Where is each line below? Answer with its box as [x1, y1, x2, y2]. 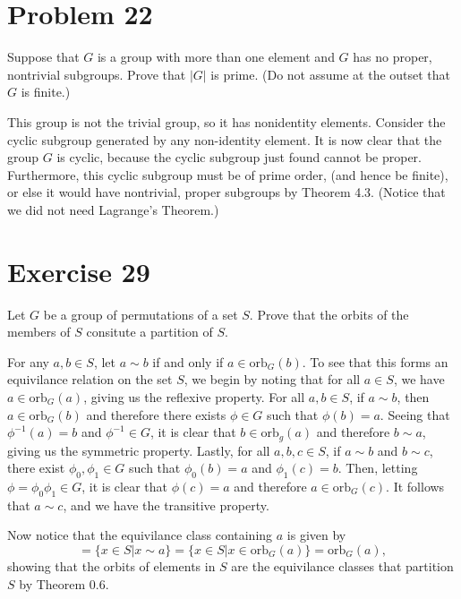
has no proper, [353, 47, 432, 66]
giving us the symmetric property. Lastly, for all [7, 441, 270, 459]
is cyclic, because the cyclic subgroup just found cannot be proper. [56, 148, 423, 167]
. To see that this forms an [302, 352, 448, 371]
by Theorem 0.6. [19, 574, 109, 593]
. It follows [386, 477, 445, 495]
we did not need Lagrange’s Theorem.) [7, 200, 219, 218]
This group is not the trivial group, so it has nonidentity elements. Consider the [7, 112, 446, 131]
